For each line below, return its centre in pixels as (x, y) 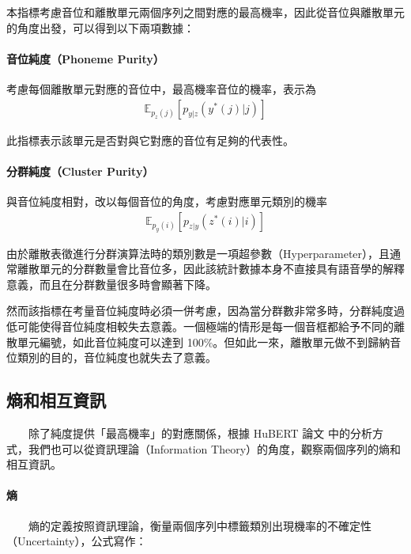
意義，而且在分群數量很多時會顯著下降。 (111, 284)
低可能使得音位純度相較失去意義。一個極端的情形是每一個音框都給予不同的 (200, 326)
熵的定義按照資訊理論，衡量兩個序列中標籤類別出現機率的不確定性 (200, 525)
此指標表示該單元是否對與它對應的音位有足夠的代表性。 (150, 140)
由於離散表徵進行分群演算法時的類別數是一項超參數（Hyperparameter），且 (198, 253)
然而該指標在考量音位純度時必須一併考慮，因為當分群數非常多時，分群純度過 (205, 311)
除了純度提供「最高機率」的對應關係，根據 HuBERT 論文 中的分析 (200, 433)
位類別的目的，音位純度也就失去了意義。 (111, 357)
